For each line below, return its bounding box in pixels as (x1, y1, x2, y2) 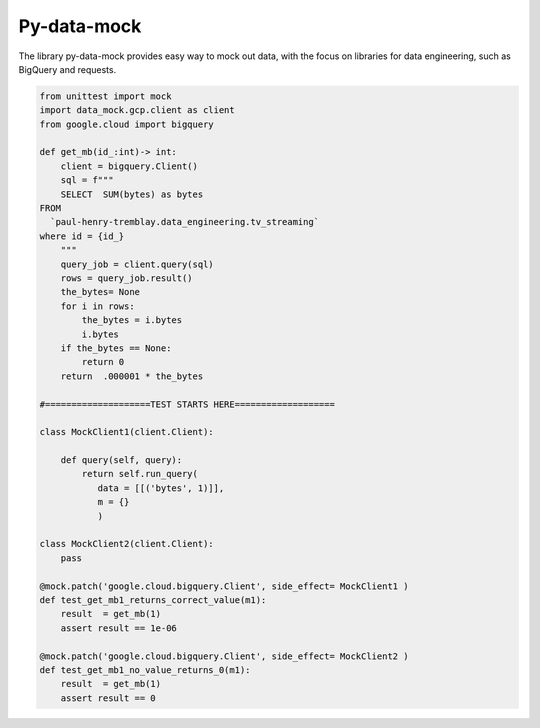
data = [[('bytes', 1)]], (97, 482, 225, 494)
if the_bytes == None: (60, 342, 172, 354)
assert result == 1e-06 (60, 622, 177, 634)
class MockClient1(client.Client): (39, 426, 214, 438)
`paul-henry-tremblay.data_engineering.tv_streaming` (50, 216, 320, 228)
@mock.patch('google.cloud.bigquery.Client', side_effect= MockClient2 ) (39, 650, 409, 662)
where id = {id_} (39, 230, 125, 242)
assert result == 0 (60, 692, 157, 704)
